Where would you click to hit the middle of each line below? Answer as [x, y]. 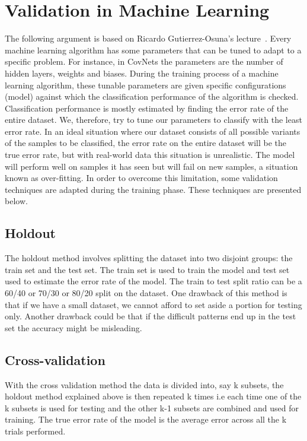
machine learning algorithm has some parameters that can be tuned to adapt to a [153, 50]
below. [16, 201]
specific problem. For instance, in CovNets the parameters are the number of [144, 61]
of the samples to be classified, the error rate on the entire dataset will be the [145, 143]
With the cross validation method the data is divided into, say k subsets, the [144, 384]
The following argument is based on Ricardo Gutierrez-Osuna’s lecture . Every [148, 38]
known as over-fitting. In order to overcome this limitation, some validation [141, 178]
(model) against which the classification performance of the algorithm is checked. [152, 96]
